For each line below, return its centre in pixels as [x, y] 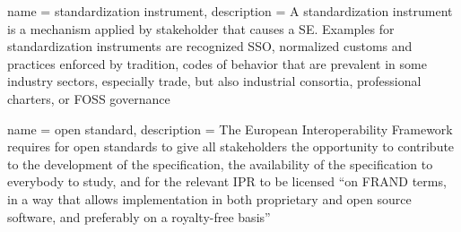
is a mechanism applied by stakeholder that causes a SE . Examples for [201, 28]
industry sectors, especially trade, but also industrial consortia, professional [214, 81]
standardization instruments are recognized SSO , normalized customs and [210, 46]
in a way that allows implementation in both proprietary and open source [209, 198]
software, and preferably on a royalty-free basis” [139, 216]
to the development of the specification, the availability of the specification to [220, 163]
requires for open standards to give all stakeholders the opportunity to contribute [231, 146]
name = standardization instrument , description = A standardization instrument [230, 11]
